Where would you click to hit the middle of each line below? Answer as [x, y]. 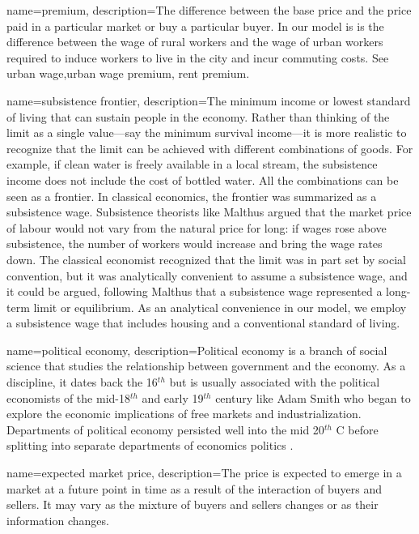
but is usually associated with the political [275, 382]
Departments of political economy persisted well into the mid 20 [165, 429]
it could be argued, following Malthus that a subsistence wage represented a [195, 291]
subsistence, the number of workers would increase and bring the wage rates [195, 244]
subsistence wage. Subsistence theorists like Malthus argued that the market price [209, 212]
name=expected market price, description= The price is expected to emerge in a [204, 473]
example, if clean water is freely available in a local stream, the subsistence [192, 164]
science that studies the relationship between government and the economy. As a [206, 366]
